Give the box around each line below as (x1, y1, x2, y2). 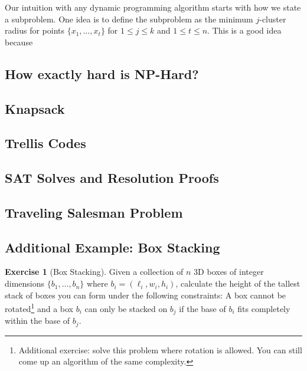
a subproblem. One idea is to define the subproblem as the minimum (5, 12, 253, 25)
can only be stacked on (84, 302, 168, 314)
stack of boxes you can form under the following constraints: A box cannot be (5, 288, 286, 301)
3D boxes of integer (194, 265, 264, 278)
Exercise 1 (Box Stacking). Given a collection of (5, 265, 184, 278)
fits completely (237, 302, 290, 314)
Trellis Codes (5, 134, 86, 152)
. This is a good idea (207, 24, 282, 37)
